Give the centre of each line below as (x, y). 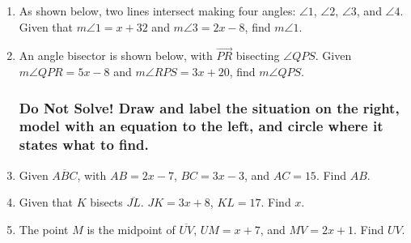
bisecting (258, 55)
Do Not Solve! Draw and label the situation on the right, (209, 107)
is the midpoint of (131, 229)
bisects (106, 202)
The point (44, 229)
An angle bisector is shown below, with (116, 55)
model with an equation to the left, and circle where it (201, 126)
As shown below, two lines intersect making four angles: (157, 11)
